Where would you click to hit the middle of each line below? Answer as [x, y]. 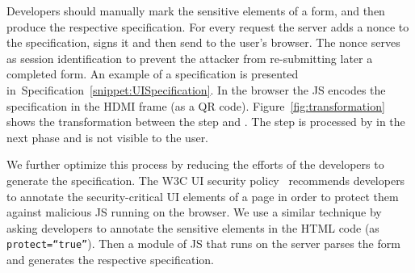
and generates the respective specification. [110, 259]
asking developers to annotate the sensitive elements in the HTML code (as [193, 227]
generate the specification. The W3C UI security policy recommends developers [206, 180]
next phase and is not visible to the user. [108, 137]
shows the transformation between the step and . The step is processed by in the [206, 122]
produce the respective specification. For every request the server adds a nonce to [208, 26]
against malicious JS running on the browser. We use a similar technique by [194, 212]
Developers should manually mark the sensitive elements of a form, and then [196, 10]
